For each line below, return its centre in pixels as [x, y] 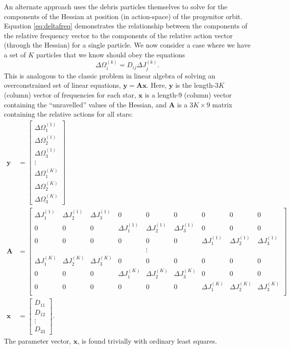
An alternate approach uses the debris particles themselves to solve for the [116, 6]
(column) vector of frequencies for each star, [70, 94]
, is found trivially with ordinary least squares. [147, 340]
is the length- [195, 85]
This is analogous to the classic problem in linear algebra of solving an [110, 75]
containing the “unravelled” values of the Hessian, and [85, 104]
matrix [222, 104]
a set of [15, 54]
